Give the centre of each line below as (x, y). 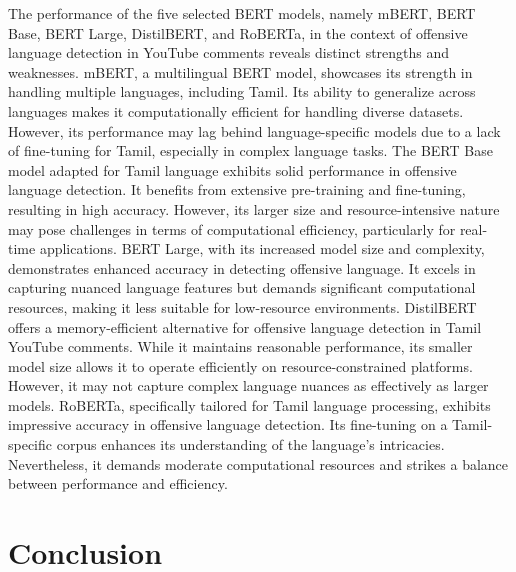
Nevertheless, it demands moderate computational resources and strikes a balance (258, 463)
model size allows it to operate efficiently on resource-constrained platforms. (240, 365)
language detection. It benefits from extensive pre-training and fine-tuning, (237, 189)
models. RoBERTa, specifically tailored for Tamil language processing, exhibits (249, 404)
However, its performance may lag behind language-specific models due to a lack (254, 130)
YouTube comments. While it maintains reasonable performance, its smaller (240, 346)
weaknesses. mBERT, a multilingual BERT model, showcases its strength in (240, 71)
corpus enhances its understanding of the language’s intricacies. (250, 444)
